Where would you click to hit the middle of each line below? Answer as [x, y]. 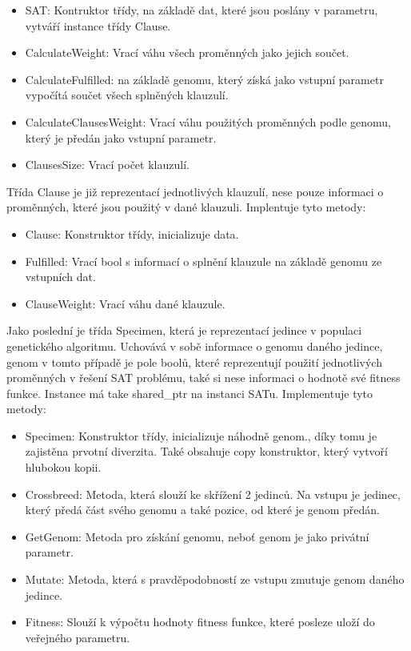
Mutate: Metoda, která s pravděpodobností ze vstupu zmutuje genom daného [215, 579]
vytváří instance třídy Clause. [98, 25]
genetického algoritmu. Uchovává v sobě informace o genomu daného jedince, [195, 346]
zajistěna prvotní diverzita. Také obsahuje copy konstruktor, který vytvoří [206, 451]
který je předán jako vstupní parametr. [121, 137]
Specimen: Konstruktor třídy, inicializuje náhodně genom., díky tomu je [201, 435]
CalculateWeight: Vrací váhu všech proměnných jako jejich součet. [187, 52]
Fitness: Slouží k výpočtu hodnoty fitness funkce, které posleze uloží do [200, 622]
